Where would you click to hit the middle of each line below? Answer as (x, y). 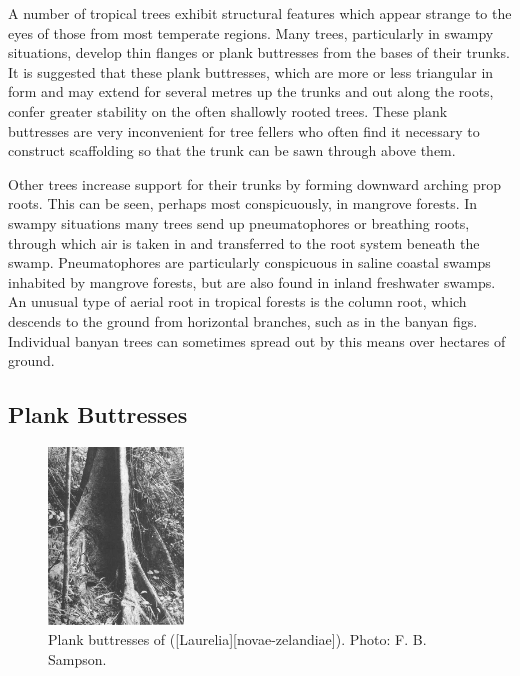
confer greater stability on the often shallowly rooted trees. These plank (228, 110)
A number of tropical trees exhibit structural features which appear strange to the (260, 13)
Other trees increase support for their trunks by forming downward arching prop (255, 183)
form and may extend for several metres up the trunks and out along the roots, (251, 91)
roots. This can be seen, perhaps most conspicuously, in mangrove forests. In (243, 203)
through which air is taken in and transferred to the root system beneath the (244, 242)
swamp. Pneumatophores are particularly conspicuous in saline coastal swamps (249, 262)
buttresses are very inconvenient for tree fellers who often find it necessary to (244, 130)
